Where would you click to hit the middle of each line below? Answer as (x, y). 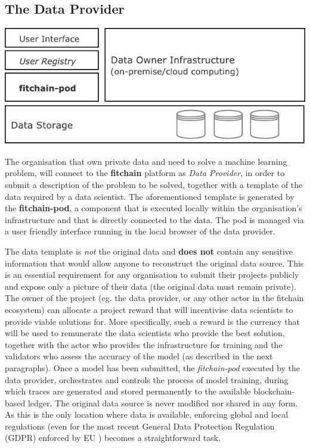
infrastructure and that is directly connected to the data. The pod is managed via (154, 219)
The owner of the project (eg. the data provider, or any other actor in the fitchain (154, 298)
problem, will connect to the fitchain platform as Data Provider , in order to (145, 173)
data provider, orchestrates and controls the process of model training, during (147, 379)
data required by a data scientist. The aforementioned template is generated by (150, 196)
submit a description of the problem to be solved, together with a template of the (154, 185)
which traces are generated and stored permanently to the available (128, 391)
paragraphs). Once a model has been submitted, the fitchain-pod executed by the (153, 367)
